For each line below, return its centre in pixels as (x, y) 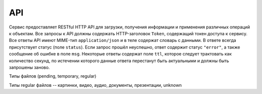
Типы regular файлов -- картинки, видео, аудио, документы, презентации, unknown (95, 85)
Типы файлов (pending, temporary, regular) (53, 76)
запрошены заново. (29, 67)
